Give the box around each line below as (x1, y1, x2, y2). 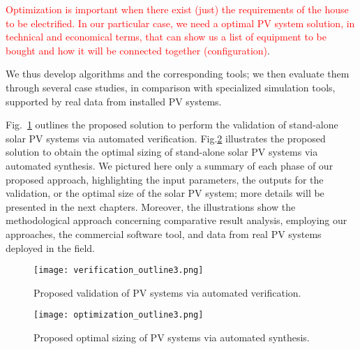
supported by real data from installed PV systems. (6, 94, 222, 108)
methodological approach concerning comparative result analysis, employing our (6, 213, 347, 228)
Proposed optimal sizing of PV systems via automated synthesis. (33, 330, 310, 344)
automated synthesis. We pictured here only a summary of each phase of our (6, 158, 333, 172)
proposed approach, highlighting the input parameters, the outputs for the (6, 172, 324, 186)
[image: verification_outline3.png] (33, 265, 204, 276)
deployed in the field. (6, 240, 95, 255)
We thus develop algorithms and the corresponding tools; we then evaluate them (6, 66, 350, 81)
